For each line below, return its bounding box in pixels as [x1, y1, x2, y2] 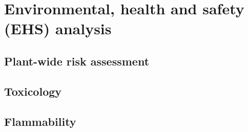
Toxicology [4, 83, 62, 99]
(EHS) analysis [4, 18, 112, 39]
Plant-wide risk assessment [4, 53, 150, 69]
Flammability [4, 113, 76, 129]
